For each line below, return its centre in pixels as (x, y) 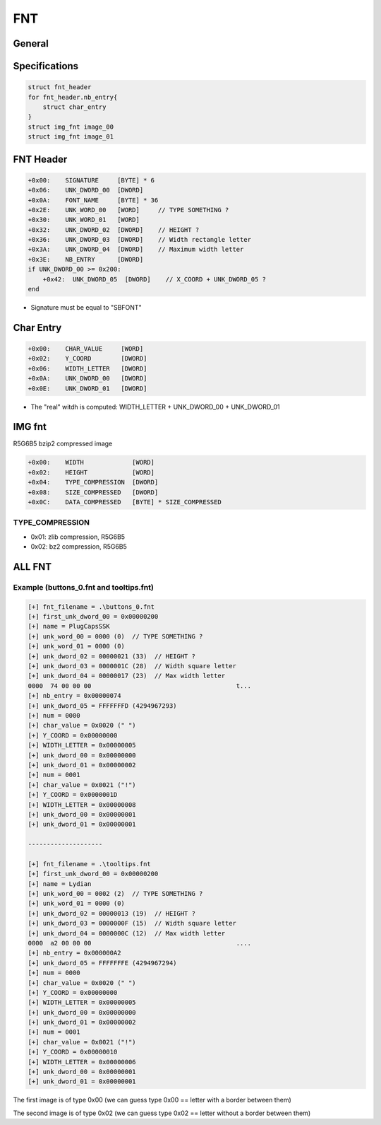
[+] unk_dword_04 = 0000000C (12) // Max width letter (127, 933)
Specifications (46, 66)
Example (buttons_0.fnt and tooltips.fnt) (84, 587)
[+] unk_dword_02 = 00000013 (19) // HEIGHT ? (111, 913)
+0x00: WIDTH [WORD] (91, 462)
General (31, 43)
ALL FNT (32, 567)
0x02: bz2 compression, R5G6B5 (79, 547)
